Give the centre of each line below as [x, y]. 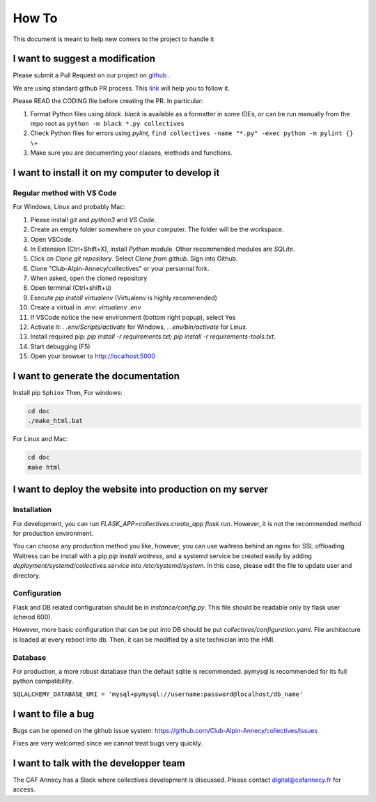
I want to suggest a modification [84, 59]
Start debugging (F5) [60, 346]
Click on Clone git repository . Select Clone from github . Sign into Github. [134, 259]
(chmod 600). [32, 617]
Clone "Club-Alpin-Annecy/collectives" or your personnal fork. [120, 268]
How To [35, 18]
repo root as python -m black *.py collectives [107, 124]
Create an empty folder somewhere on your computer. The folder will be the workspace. [157, 229]
